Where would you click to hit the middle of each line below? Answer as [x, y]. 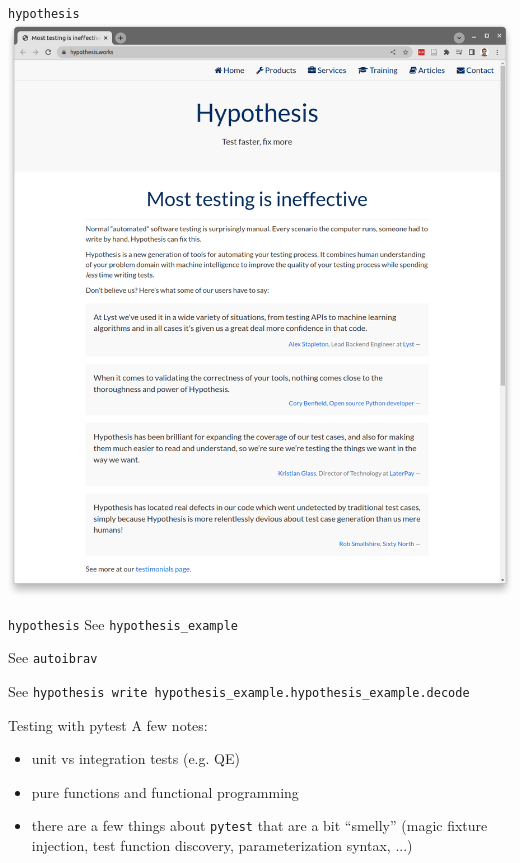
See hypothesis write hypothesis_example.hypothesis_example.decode [239, 691]
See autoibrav [53, 657]
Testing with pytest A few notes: [108, 724]
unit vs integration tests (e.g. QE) [135, 758]
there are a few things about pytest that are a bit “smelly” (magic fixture [259, 825]
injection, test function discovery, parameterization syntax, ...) [222, 845]
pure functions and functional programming [165, 791]
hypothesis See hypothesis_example [123, 623]
